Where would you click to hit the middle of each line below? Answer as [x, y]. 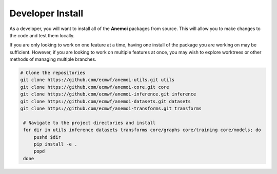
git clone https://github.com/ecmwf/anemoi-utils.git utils [97, 80]
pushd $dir [47, 137]
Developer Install [46, 13]
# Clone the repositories [53, 73]
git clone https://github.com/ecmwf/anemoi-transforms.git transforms [111, 109]
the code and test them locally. [42, 35]
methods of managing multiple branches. [53, 59]
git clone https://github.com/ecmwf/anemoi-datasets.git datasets [105, 101]
